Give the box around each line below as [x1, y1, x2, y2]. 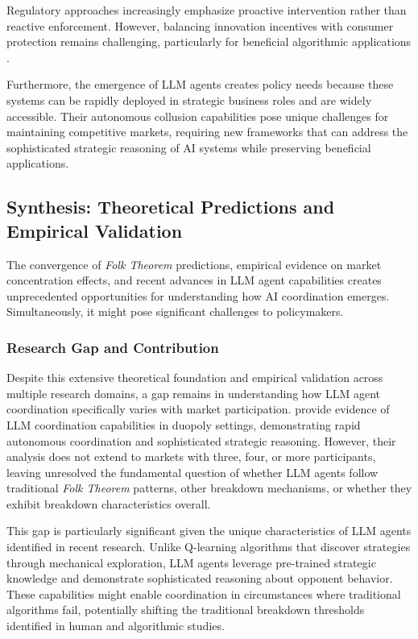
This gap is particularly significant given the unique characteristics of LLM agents [6, 522, 412, 539]
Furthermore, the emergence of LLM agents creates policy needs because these [6, 76, 394, 93]
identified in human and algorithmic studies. [6, 617, 225, 634]
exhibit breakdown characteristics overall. [6, 495, 211, 512]
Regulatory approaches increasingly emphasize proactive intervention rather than [6, 2, 407, 18]
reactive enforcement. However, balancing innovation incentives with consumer [6, 17, 394, 34]
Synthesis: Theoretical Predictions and [6, 194, 335, 219]
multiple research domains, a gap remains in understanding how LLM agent [6, 384, 381, 401]
